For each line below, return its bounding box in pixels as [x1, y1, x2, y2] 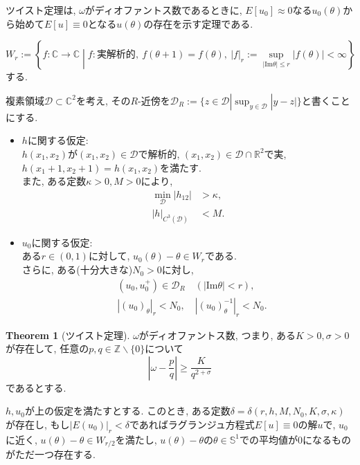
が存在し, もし [6, 417, 70, 431]
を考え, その [75, 93, 131, 107]
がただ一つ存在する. [6, 447, 96, 462]
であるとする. [6, 380, 66, 394]
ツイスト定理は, [6, 3, 76, 17]
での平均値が [239, 432, 298, 446]
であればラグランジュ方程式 [129, 417, 255, 431]
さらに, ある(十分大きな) [21, 262, 133, 277]
